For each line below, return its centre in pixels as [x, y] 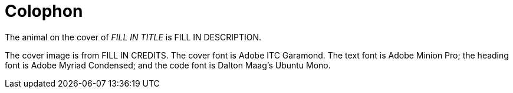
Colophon [44, 11]
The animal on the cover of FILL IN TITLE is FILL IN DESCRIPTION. [133, 37]
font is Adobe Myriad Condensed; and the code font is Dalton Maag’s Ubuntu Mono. [168, 65]
